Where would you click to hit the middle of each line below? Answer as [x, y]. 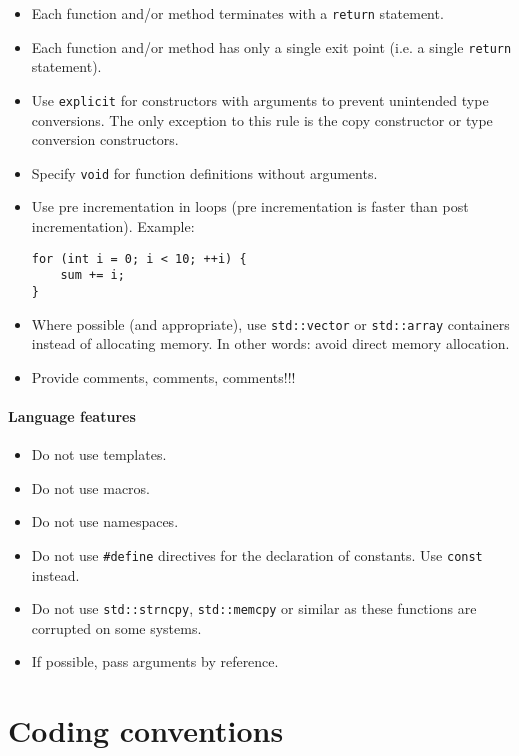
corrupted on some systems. [116, 627]
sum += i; [92, 275]
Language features [72, 416]
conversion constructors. [105, 139]
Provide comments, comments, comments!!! [163, 376]
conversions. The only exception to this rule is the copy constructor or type [262, 119]
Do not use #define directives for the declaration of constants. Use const [257, 554]
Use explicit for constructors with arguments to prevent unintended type [260, 99]
